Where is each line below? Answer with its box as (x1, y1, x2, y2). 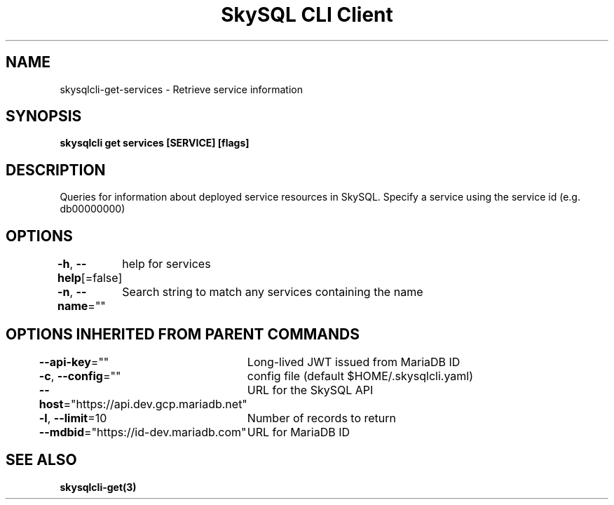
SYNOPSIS (6, 107, 82, 126)
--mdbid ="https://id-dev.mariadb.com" (39, 424, 247, 439)
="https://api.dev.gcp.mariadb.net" (63, 396, 247, 411)
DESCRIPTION (6, 161, 106, 179)
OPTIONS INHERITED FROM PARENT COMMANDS (6, 325, 360, 343)
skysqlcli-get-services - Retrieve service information (60, 83, 303, 95)
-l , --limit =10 (39, 410, 107, 425)
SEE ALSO (6, 451, 77, 469)
